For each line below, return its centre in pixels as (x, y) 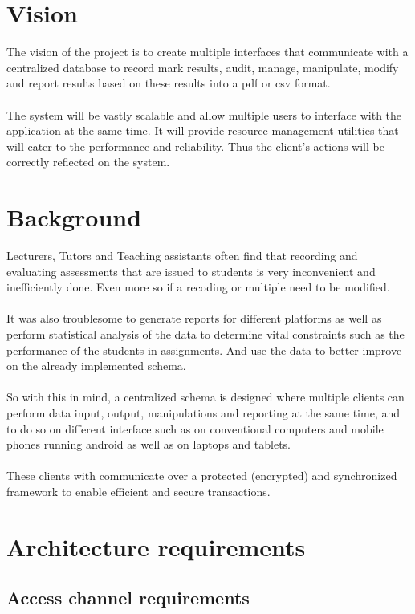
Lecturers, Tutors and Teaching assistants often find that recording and (182, 255)
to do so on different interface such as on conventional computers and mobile (195, 428)
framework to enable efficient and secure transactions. (138, 491)
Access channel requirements (128, 598)
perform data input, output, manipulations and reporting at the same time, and (203, 412)
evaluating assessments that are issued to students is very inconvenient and (191, 271)
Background (74, 217)
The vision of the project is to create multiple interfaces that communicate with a (207, 52)
